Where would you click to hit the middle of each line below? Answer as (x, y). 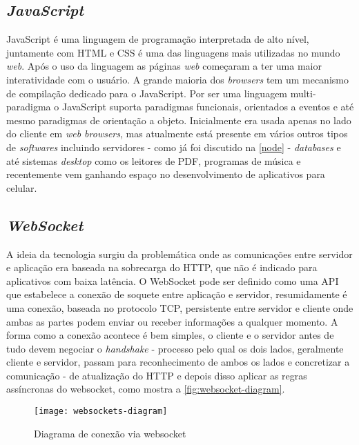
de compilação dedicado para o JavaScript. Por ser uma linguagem (147, 93)
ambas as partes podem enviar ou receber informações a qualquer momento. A (172, 321)
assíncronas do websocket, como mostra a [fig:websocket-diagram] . (146, 389)
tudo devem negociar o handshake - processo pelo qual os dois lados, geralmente (175, 348)
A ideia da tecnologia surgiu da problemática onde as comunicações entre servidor (179, 254)
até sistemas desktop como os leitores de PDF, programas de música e (154, 160)
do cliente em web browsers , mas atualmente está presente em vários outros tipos (177, 133)
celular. (22, 187)
